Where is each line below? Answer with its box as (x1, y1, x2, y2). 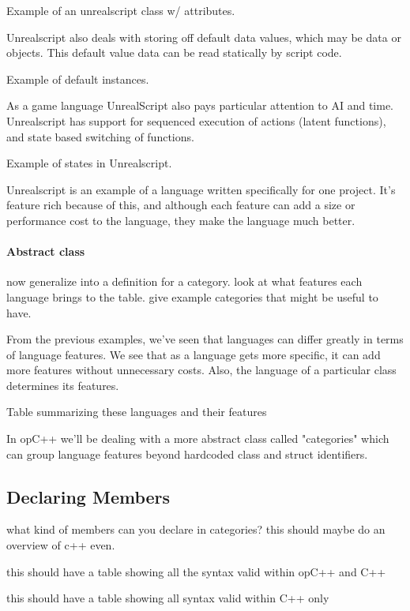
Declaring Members (6, 484, 171, 508)
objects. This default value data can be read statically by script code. (6, 44, 342, 61)
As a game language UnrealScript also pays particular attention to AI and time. (6, 97, 393, 114)
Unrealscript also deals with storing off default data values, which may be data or (6, 28, 401, 45)
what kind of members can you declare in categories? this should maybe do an (6, 521, 386, 538)
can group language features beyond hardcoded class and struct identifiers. (6, 445, 368, 462)
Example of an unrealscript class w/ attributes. (6, 2, 235, 18)
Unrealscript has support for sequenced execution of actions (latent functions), (6, 112, 386, 129)
